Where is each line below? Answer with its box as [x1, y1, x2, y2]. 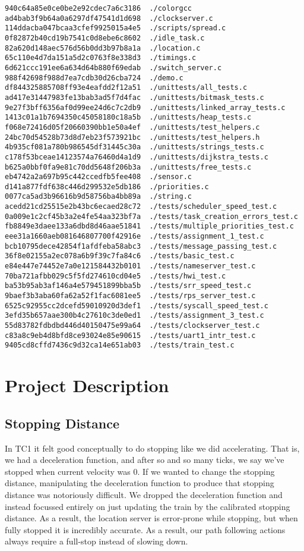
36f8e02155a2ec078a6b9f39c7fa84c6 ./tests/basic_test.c [5, 252, 235, 261]
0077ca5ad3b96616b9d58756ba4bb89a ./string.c [5, 192, 192, 201]
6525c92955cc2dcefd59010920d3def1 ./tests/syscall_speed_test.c [5, 301, 268, 310]
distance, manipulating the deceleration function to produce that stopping [5, 477, 274, 489]
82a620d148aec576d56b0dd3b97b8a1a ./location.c [5, 43, 201, 52]
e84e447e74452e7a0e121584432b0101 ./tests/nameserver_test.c [5, 262, 256, 271]
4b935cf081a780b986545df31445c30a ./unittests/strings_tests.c [5, 143, 264, 152]
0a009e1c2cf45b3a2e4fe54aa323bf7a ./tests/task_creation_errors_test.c [5, 212, 298, 221]
